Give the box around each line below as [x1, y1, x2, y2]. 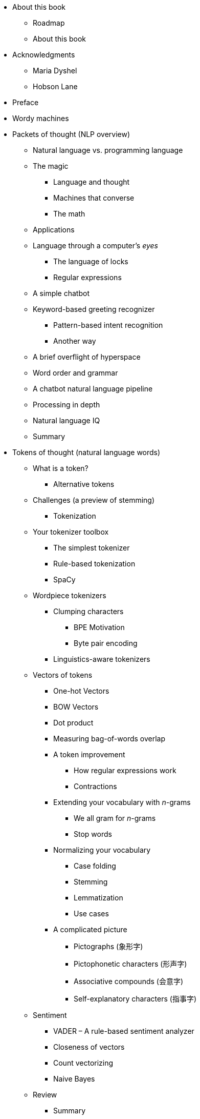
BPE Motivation [74, 623, 125, 632]
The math [53, 209, 85, 218]
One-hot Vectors [53, 686, 109, 695]
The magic [33, 162, 69, 170]
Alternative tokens [53, 480, 115, 488]
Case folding [74, 861, 116, 870]
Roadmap [33, 18, 65, 27]
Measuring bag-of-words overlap [53, 734, 166, 743]
